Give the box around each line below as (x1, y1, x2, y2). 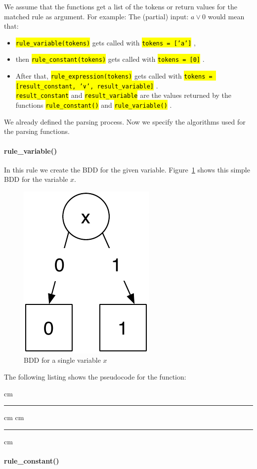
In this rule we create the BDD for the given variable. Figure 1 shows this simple (4, 164, 250, 174)
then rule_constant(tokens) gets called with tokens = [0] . (15, 54, 205, 64)
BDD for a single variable (24, 355, 101, 365)
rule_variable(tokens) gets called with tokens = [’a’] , (15, 37, 196, 47)
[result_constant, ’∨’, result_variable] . (15, 80, 158, 90)
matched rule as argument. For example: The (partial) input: (4, 11, 189, 21)
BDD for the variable (4, 174, 68, 184)
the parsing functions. (4, 126, 70, 136)
